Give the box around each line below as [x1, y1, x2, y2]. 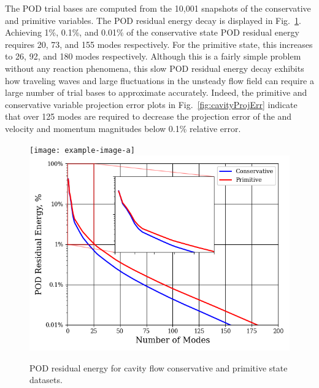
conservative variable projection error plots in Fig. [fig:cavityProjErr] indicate [5, 98, 298, 111]
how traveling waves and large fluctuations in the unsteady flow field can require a [5, 74, 314, 87]
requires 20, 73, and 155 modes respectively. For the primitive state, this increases [5, 37, 313, 50]
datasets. [29, 373, 63, 386]
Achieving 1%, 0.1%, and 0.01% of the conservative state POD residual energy [5, 26, 299, 39]
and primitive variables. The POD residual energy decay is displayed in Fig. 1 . [5, 14, 301, 26]
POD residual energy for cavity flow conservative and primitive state [29, 361, 288, 374]
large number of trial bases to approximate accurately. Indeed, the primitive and [5, 86, 307, 99]
